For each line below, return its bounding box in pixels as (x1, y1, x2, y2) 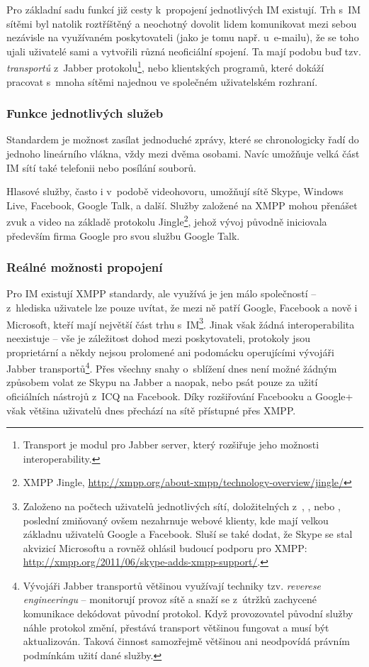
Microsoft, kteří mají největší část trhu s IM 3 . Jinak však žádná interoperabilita (6, 314, 355, 331)
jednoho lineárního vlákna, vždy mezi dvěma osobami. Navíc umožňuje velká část (6, 146, 360, 161)
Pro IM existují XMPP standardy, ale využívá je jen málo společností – (6, 286, 317, 301)
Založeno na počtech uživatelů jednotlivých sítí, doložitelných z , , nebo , (23, 498, 341, 513)
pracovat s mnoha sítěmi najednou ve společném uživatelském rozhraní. (6, 74, 318, 89)
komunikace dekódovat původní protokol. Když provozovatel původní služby (23, 606, 353, 621)
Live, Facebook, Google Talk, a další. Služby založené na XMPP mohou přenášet (6, 197, 358, 212)
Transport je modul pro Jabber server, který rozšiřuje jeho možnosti (23, 437, 319, 452)
